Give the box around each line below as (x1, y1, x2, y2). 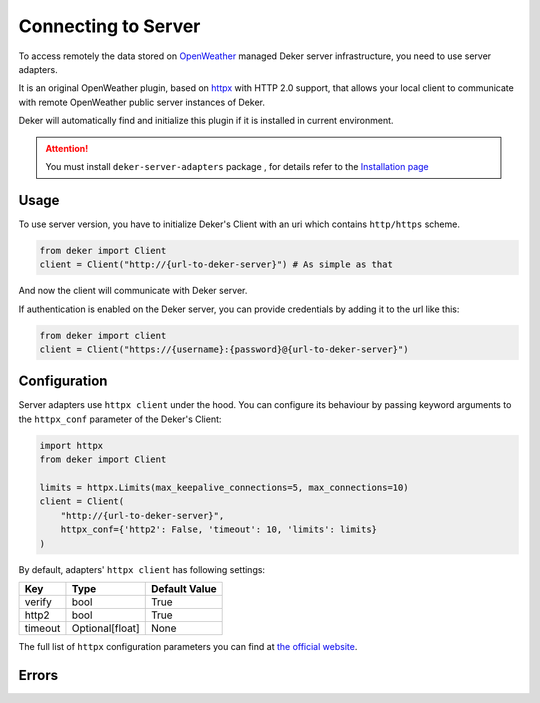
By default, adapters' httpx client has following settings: (18, 563, 265, 575)
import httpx (39, 440, 104, 451)
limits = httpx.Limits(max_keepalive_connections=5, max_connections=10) (39, 481, 409, 493)
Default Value (150, 581, 217, 595)
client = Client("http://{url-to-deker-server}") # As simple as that (39, 259, 394, 270)
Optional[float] (71, 621, 140, 635)
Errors (18, 666, 59, 684)
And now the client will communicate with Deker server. (18, 285, 248, 297)
